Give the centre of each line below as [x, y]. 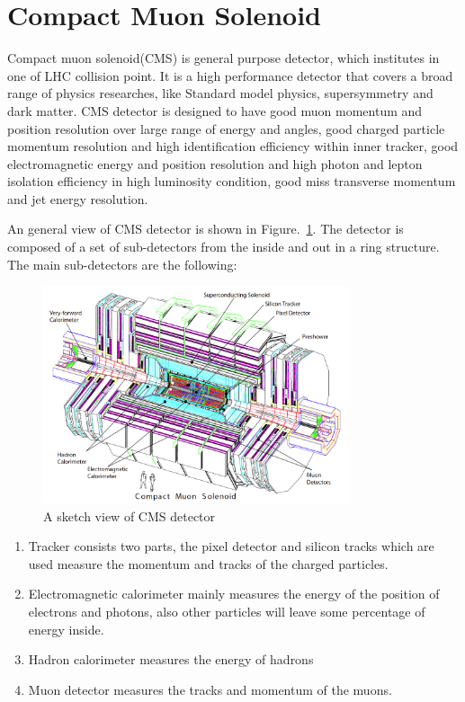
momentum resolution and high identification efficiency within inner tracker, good [233, 146]
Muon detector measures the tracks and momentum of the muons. [210, 689]
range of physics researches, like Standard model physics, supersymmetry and [220, 93]
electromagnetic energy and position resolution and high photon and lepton [215, 163]
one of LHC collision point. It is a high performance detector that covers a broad [230, 75]
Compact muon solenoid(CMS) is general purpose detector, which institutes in [224, 58]
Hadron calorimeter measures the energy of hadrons [171, 659]
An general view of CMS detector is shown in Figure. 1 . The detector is [206, 229]
